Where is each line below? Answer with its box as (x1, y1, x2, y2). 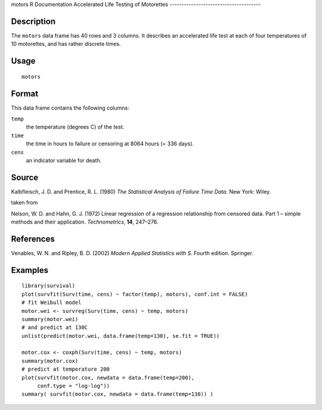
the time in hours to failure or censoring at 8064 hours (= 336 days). (26, 140, 194, 147)
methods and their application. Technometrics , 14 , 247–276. (11, 218, 159, 226)
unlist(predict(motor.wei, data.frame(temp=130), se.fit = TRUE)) (21, 333, 220, 339)
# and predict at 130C (21, 324, 88, 331)
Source (11, 172, 39, 182)
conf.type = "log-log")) (37, 383, 110, 390)
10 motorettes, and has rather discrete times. (11, 41, 122, 48)
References (11, 234, 55, 244)
